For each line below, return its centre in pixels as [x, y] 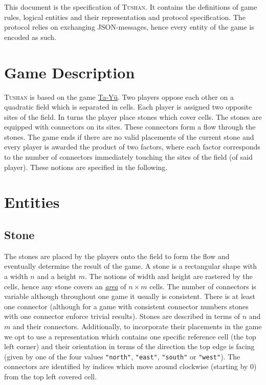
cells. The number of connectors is [203, 286]
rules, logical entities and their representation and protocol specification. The [125, 17]
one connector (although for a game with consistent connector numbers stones [126, 306]
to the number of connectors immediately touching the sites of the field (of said [128, 157]
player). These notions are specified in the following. [86, 167]
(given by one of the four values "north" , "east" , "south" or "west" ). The [122, 356]
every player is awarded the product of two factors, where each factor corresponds [132, 147]
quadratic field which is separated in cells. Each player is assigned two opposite [128, 107]
